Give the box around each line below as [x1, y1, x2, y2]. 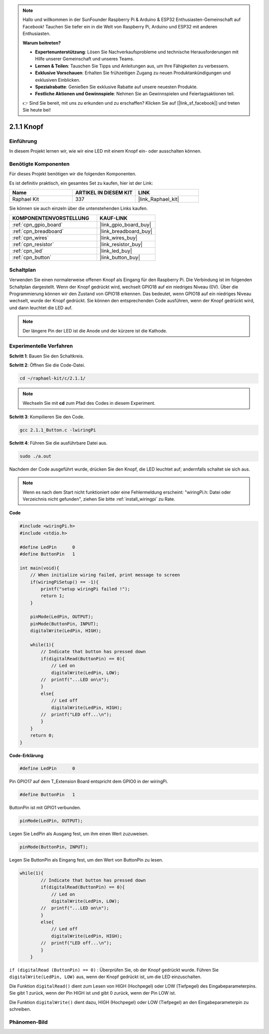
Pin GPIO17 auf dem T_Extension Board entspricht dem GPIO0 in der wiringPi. [9, 778, 168, 785]
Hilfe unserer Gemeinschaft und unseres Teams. [35, 56, 134, 62]
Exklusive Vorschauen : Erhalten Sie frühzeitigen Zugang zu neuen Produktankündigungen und [35, 70, 231, 76]
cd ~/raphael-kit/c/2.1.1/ [19, 375, 86, 381]
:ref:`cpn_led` [12, 247, 44, 254]
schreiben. [9, 1006, 31, 1012]
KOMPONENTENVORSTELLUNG [12, 214, 90, 221]
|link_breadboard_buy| [100, 227, 152, 234]
